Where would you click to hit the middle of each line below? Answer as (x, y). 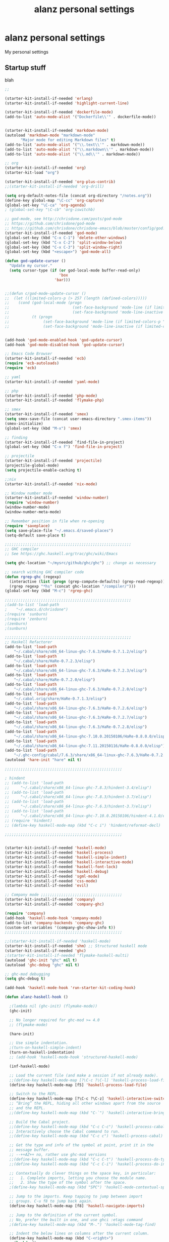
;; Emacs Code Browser (29, 354)
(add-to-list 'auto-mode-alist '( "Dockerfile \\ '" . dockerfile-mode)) (80, 117)
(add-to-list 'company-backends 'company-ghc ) (54, 923)
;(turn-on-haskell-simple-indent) (45, 1048)
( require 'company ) (25, 913)
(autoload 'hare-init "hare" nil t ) (43, 760)
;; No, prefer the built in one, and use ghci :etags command (76, 1220)
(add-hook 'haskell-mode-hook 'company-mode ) (53, 918)
